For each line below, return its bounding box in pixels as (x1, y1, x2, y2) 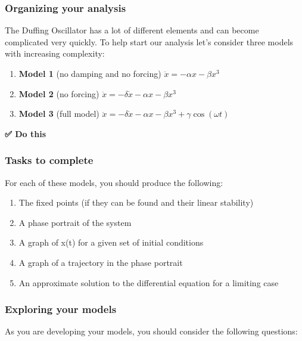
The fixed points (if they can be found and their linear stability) (18, 196, 254, 209)
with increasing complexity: (5, 47, 105, 60)
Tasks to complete (5, 153, 94, 168)
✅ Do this (5, 127, 46, 139)
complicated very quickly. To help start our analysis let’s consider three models (5, 35, 294, 48)
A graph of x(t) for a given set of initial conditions (18, 236, 204, 249)
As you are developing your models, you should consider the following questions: (5, 325, 298, 337)
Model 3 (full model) (18, 107, 99, 120)
